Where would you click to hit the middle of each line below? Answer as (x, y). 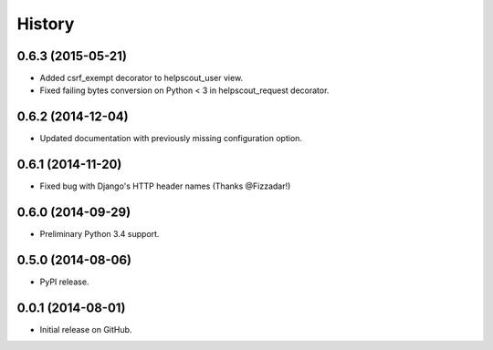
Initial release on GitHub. (86, 329)
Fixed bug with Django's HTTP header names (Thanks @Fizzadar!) (165, 186)
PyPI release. (64, 282)
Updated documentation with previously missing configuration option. (171, 139)
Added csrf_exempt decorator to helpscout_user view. (142, 78)
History (46, 24)
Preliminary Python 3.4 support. (100, 234)
